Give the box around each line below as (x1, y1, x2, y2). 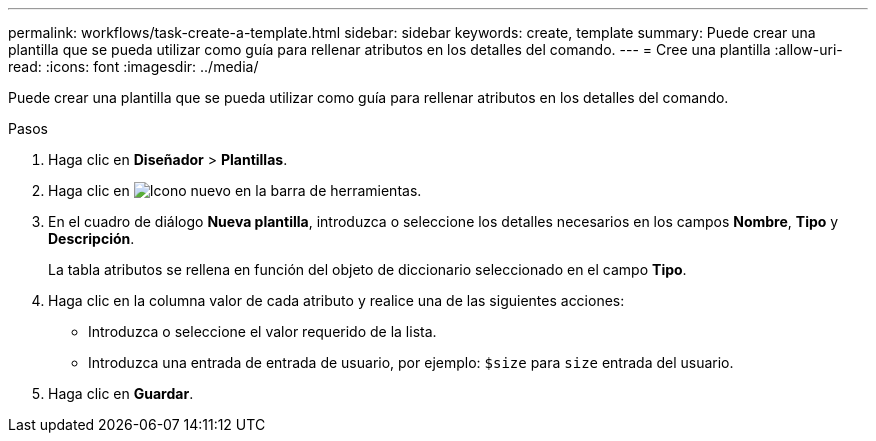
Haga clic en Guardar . (48, 385, 194, 402)
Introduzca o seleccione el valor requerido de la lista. (88, 323, 437, 340)
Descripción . (48, 230, 135, 247)
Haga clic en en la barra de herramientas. (48, 182, 422, 199)
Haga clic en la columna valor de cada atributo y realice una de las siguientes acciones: (48, 292, 625, 309)
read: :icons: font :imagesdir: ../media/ (8, 58, 259, 75)
